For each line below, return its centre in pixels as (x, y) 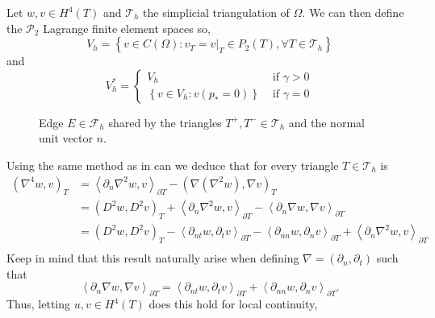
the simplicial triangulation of (216, 12)
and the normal (326, 122)
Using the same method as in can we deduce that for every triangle (173, 165)
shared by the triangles (165, 122)
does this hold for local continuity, (233, 304)
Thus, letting (39, 304)
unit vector (66, 138)
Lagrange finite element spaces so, (127, 28)
